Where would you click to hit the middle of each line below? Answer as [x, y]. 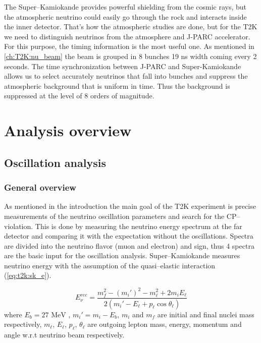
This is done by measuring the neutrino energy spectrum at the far [139, 226]
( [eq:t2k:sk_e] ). [28, 275]
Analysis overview [68, 130]
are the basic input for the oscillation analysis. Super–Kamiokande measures [122, 255]
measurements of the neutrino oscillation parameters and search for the [114, 216]
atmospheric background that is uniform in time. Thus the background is [117, 85]
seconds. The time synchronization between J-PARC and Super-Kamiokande [123, 66]
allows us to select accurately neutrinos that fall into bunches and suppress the [126, 76]
